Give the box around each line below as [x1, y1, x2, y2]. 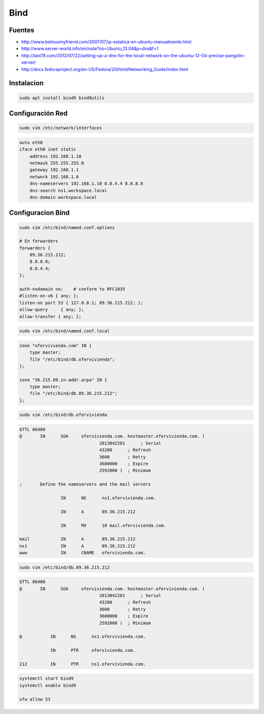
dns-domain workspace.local [29, 194, 97, 200]
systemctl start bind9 [19, 676, 74, 681]
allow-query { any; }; [19, 307, 84, 313]
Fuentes [9, 26, 35, 34]
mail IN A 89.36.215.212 [19, 536, 135, 542]
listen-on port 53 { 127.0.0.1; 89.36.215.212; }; [19, 300, 144, 305]
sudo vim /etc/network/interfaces [19, 125, 102, 131]
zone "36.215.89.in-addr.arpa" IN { [19, 377, 108, 383]
